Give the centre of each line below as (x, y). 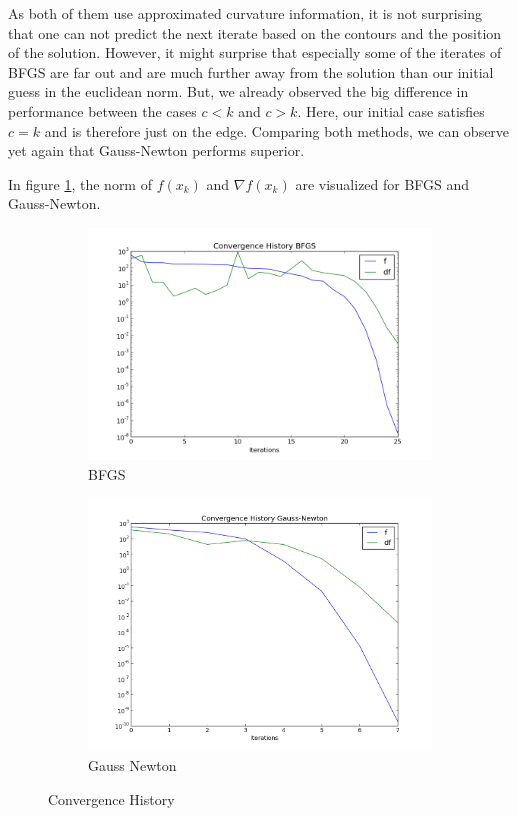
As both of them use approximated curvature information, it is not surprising (245, 13)
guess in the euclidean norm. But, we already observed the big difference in (238, 91)
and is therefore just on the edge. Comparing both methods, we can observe (277, 130)
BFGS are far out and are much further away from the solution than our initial (251, 71)
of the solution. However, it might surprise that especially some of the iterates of (255, 52)
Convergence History (111, 798)
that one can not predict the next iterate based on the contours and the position (255, 32)
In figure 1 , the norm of (80, 183)
